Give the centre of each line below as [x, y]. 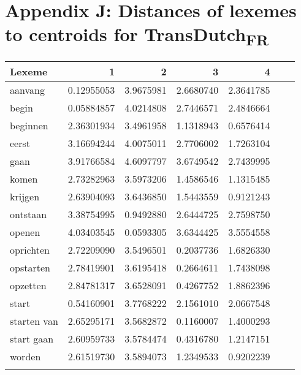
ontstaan [29, 214]
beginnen [29, 126]
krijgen [25, 197]
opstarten [30, 268]
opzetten [28, 286]
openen [25, 232]
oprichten [30, 250]
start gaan [32, 339]
